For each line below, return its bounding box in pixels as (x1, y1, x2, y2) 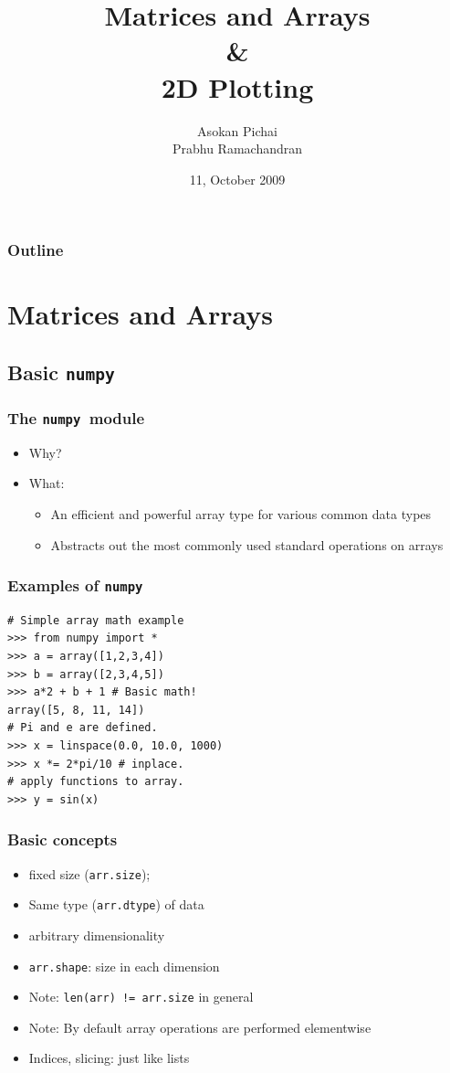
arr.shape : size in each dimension (28, 956, 220, 975)
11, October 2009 (189, 169, 286, 188)
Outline (7, 239, 64, 261)
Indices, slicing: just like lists (28, 1048, 190, 1068)
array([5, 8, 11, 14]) (7, 703, 145, 717)
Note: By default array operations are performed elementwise (28, 1017, 372, 1036)
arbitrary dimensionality (28, 925, 165, 944)
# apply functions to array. (7, 775, 184, 789)
